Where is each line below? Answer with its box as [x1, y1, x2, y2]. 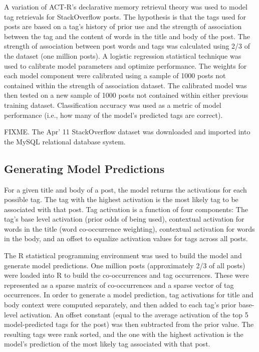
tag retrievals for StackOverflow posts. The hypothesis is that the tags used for [4, 11, 246, 22]
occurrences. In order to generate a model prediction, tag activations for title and [4, 289, 253, 300]
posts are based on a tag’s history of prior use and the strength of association [4, 21, 242, 32]
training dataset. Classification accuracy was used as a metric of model [4, 99, 221, 110]
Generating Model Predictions [4, 160, 165, 176]
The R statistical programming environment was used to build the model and [4, 250, 242, 261]
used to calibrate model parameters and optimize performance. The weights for [4, 60, 247, 71]
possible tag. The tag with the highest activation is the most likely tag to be [4, 194, 238, 205]
